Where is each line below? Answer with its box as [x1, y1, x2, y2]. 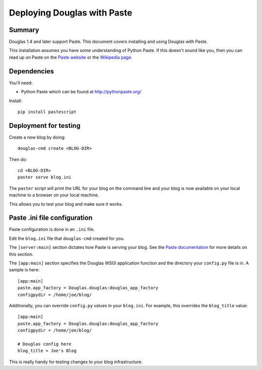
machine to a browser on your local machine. [9, 192, 99, 198]
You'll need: [9, 80, 33, 86]
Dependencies [9, 67, 54, 75]
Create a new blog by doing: [9, 134, 65, 140]
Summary [9, 26, 39, 34]
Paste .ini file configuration [9, 214, 93, 222]
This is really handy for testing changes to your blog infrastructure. [9, 359, 143, 365]
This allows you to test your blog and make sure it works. [9, 201, 123, 207]
